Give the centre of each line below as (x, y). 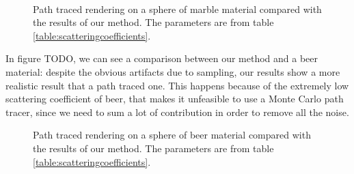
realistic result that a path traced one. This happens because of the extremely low (177, 85)
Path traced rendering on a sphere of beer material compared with (172, 135)
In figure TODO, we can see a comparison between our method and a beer (162, 58)
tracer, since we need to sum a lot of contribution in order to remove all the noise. (177, 112)
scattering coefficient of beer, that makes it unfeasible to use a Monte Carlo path (175, 99)
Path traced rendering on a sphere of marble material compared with (177, 9)
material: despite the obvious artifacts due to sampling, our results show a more (173, 71)
